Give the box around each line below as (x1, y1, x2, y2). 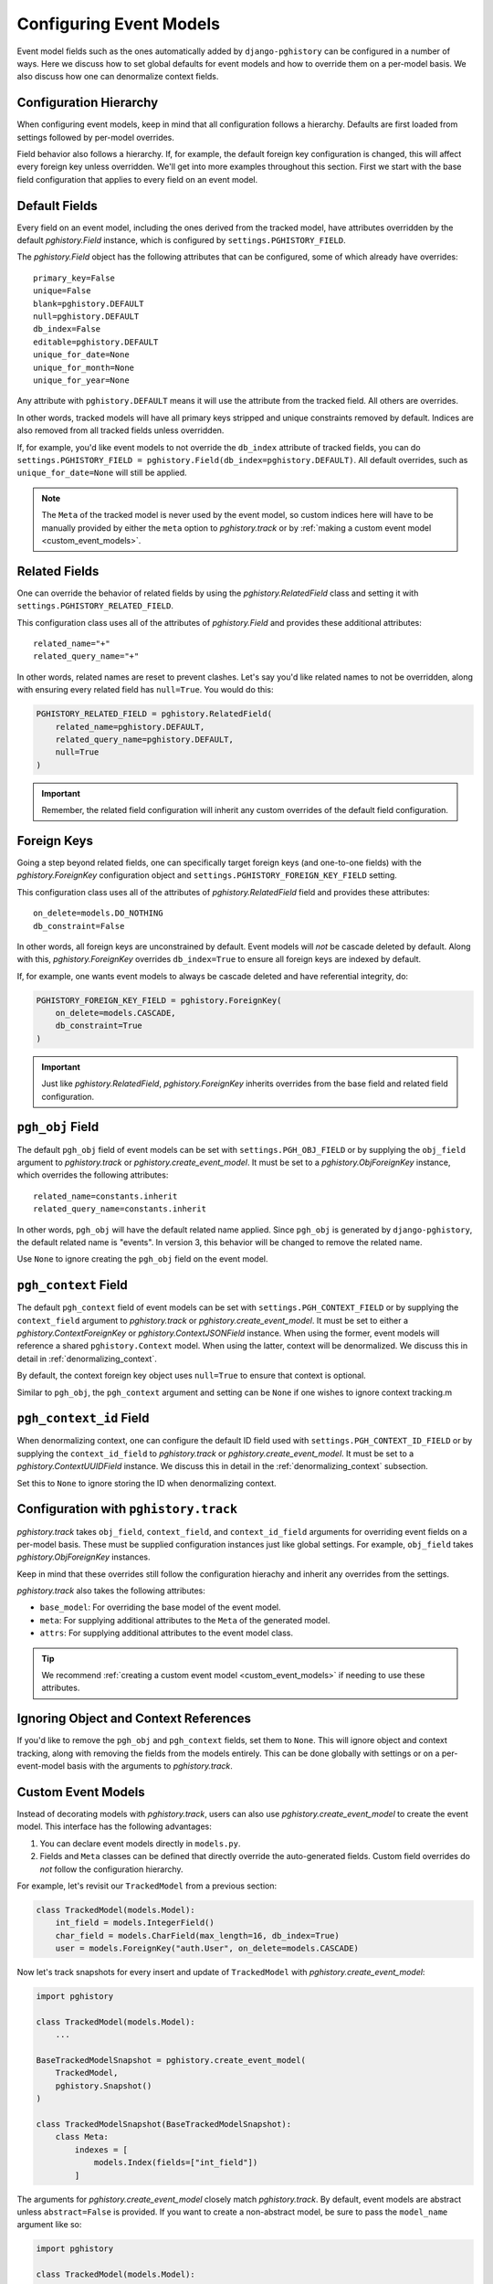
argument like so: (16, 2219, 82, 2230)
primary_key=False (33, 272, 116, 283)
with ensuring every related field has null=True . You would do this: (16, 684, 274, 695)
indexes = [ (74, 2144, 128, 2155)
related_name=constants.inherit (33, 1190, 178, 1201)
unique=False (33, 286, 91, 296)
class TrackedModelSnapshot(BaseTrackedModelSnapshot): (36, 2120, 292, 2129)
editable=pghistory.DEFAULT (33, 336, 159, 347)
